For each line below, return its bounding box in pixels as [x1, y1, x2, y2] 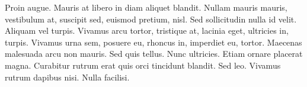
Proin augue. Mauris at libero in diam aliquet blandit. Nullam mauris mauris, [5, 1, 287, 13]
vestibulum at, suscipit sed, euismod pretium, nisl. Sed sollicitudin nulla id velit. [5, 12, 297, 25]
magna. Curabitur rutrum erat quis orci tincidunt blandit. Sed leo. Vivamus [5, 59, 281, 71]
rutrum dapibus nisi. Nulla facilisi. [5, 70, 130, 83]
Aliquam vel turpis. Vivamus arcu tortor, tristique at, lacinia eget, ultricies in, [5, 24, 289, 37]
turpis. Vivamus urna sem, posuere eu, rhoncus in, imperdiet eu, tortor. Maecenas [5, 36, 302, 48]
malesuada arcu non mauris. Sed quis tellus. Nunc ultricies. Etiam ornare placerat [5, 47, 303, 60]
